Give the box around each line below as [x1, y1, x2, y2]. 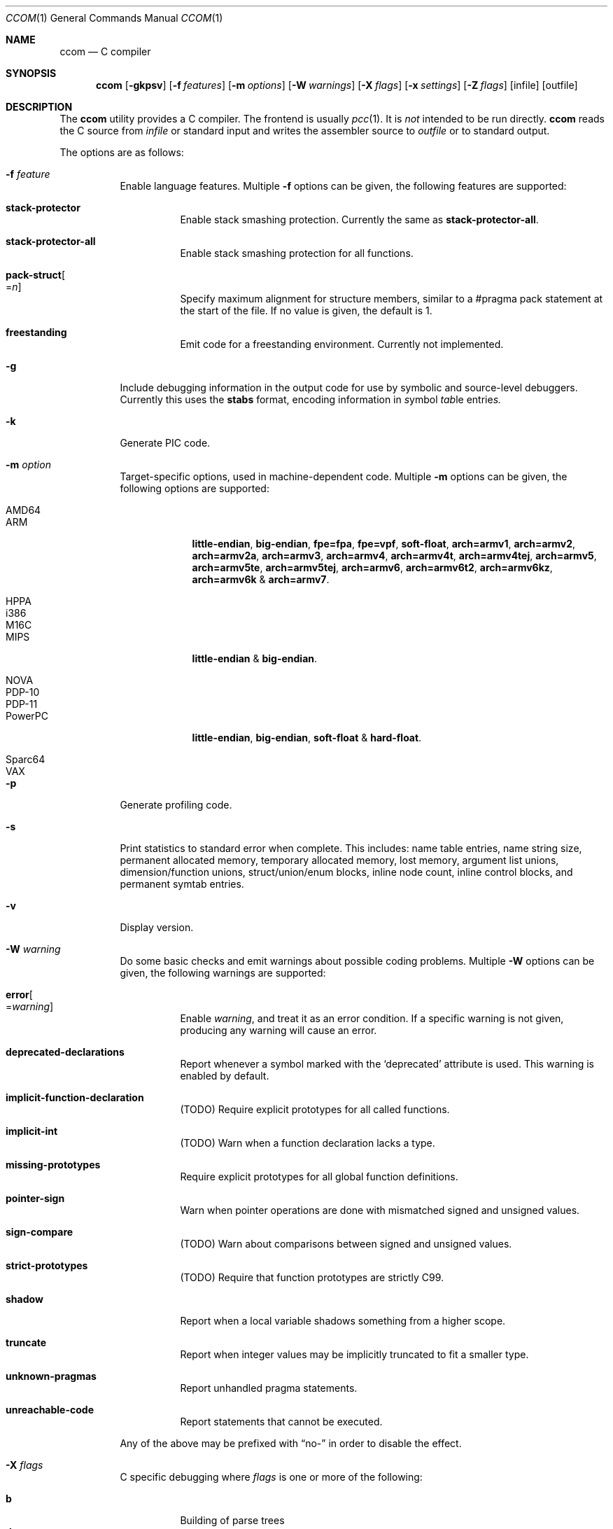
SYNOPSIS [6, 67, 57, 79]
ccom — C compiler [59, 46, 151, 57]
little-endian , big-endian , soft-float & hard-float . [192, 732, 422, 743]
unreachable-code [6, 1404, 94, 1416]
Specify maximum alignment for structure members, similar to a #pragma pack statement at [180, 293, 603, 305]
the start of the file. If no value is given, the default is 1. [180, 305, 432, 316]
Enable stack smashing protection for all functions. [180, 247, 414, 259]
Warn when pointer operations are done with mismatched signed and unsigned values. [180, 1204, 580, 1216]
